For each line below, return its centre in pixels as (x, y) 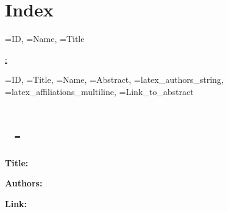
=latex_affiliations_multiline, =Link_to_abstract (99, 91)
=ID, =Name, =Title (45, 39)
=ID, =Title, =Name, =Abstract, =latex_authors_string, (114, 79)
